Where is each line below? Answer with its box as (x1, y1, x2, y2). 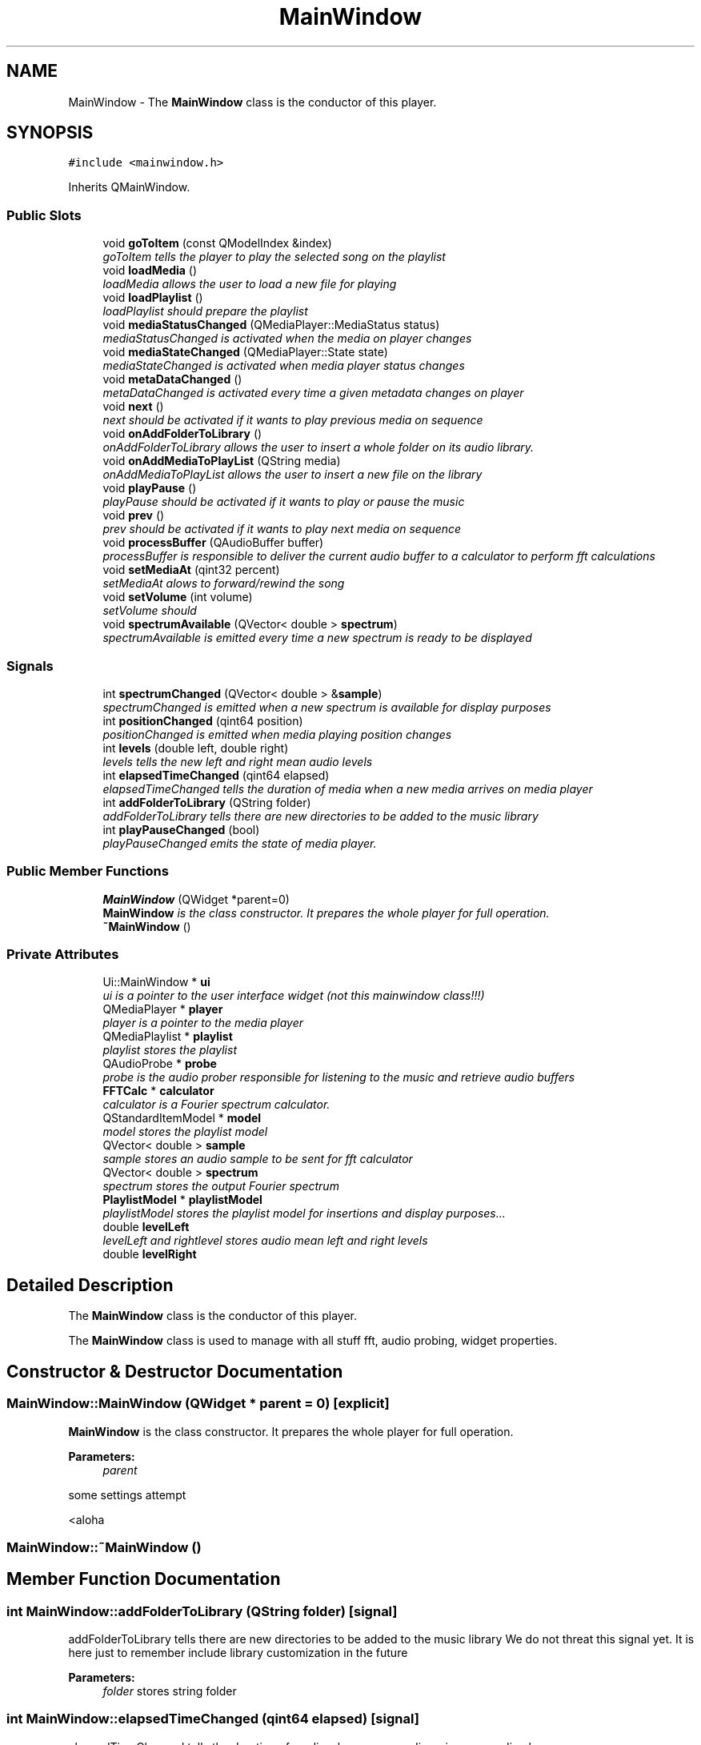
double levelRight (102, 1247, 197, 1262)
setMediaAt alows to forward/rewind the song (102, 576, 345, 591)
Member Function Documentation (6, 1569, 281, 1590)
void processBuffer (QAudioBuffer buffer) (102, 536, 324, 550)
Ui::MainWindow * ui (102, 975, 210, 989)
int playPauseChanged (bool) (102, 822, 260, 836)
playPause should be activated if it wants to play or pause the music (102, 495, 465, 509)
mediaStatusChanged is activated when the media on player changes (102, 331, 472, 346)
